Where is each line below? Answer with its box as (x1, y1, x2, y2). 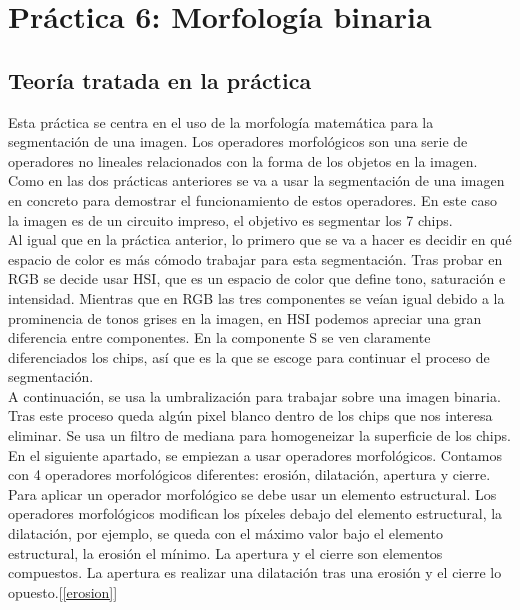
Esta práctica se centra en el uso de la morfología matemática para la (8, 111, 434, 132)
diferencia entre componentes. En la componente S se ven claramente (8, 327, 431, 348)
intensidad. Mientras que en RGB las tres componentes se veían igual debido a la (8, 287, 505, 308)
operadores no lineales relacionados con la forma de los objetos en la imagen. (8, 150, 478, 171)
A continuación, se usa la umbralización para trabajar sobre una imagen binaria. (8, 385, 501, 406)
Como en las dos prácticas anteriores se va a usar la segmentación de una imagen (8, 170, 505, 191)
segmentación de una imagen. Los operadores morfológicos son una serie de (8, 131, 468, 152)
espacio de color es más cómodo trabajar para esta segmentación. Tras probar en (8, 248, 503, 269)
